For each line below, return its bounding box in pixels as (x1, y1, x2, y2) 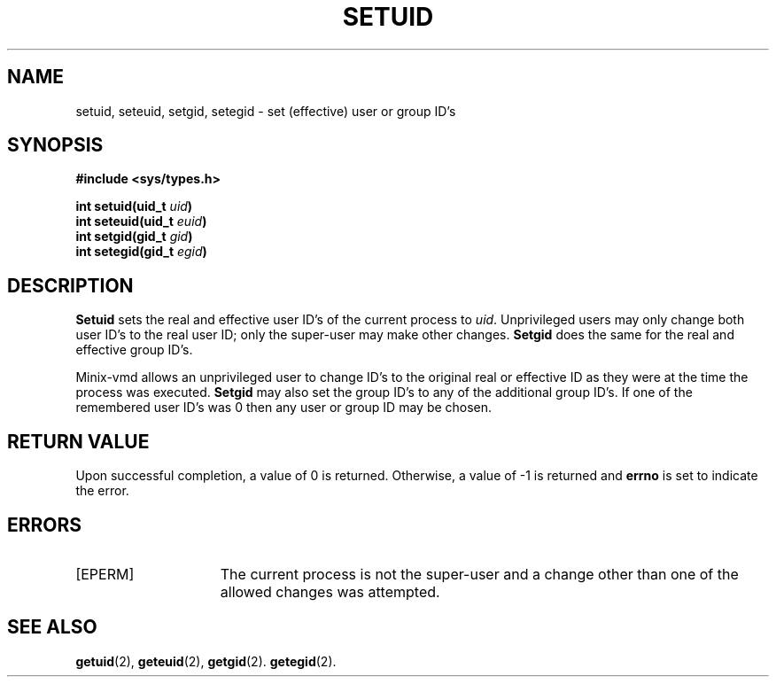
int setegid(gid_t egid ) (75, 244, 207, 260)
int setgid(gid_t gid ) (75, 229, 193, 245)
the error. (75, 483, 129, 499)
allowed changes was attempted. (220, 582, 440, 601)
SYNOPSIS (7, 134, 104, 157)
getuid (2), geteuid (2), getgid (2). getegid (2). (75, 653, 337, 669)
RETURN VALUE (7, 430, 150, 453)
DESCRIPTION (7, 274, 134, 297)
